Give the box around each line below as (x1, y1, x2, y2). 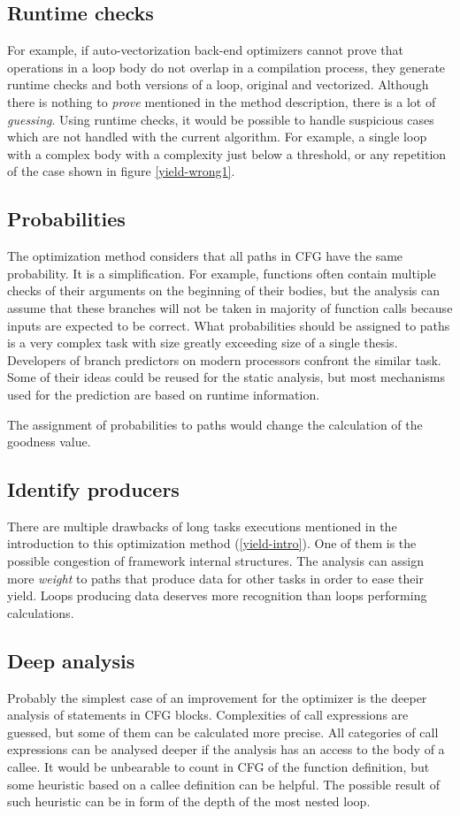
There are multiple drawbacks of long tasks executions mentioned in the (7, 516, 397, 535)
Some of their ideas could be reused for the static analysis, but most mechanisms (7, 368, 445, 386)
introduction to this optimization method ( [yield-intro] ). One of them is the (7, 534, 417, 553)
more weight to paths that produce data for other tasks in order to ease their (7, 568, 424, 587)
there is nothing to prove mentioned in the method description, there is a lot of (7, 92, 436, 111)
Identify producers (7, 476, 180, 503)
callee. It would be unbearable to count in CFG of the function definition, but (7, 758, 430, 776)
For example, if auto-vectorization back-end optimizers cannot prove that (7, 41, 404, 59)
